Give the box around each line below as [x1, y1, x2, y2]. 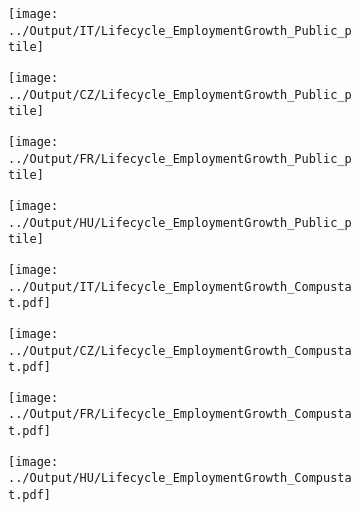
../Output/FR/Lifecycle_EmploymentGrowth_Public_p [8, 151, 352, 166]
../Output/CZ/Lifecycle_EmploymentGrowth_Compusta [8, 343, 352, 358]
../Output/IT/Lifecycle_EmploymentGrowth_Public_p [8, 23, 352, 38]
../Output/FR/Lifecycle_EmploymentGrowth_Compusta [8, 407, 352, 422]
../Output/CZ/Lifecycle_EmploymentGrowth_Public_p [8, 87, 352, 102]
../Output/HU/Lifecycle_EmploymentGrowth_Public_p [8, 215, 352, 230]
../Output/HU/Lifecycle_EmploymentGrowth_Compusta [8, 471, 352, 486]
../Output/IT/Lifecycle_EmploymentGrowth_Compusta [8, 279, 352, 294]
